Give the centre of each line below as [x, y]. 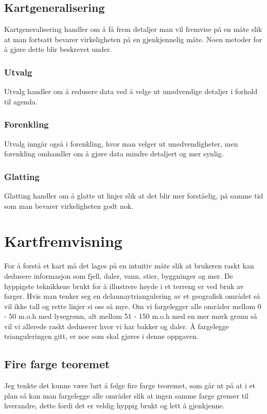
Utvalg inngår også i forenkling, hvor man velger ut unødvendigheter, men [121, 143]
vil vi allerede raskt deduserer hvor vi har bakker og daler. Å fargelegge [117, 326]
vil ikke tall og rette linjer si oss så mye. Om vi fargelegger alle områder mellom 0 [133, 306]
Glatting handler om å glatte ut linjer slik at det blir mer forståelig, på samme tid [134, 196]
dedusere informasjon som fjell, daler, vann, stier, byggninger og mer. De [119, 275]
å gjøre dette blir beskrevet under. [58, 49]
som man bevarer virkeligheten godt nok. [69, 205]
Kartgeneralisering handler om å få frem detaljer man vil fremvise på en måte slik [133, 29]
